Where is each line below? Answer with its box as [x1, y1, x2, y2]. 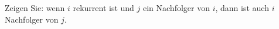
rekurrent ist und [73, 2, 134, 13]
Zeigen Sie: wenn [5, 2, 65, 13]
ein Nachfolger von [142, 2, 210, 13]
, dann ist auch [215, 2, 269, 13]
